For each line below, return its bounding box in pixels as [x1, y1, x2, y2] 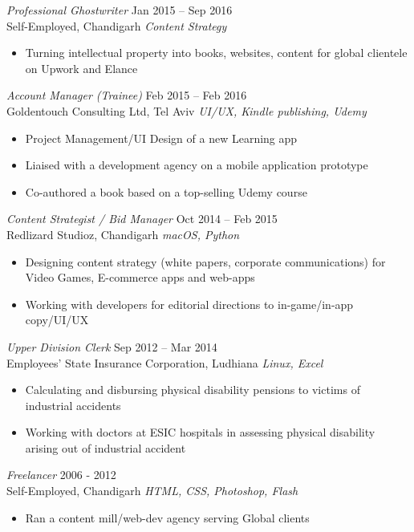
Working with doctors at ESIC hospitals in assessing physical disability [25, 424, 375, 441]
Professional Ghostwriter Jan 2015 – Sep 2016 [6, 2, 233, 18]
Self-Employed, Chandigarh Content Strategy [6, 17, 227, 34]
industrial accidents [25, 396, 121, 413]
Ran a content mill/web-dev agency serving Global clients [25, 509, 310, 526]
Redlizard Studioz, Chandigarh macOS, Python [6, 225, 240, 242]
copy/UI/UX [25, 311, 89, 328]
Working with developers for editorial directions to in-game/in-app [25, 295, 354, 312]
